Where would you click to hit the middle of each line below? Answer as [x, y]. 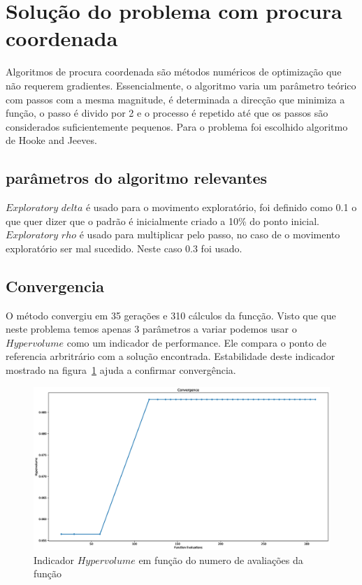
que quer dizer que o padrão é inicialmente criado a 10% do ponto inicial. [162, 221]
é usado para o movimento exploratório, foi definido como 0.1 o [221, 207]
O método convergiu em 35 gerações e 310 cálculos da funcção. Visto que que [171, 315]
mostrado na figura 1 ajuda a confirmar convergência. [121, 370]
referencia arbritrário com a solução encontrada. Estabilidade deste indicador [171, 356]
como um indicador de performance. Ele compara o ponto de [197, 342]
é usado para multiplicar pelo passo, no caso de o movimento [210, 234]
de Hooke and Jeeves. [51, 140]
